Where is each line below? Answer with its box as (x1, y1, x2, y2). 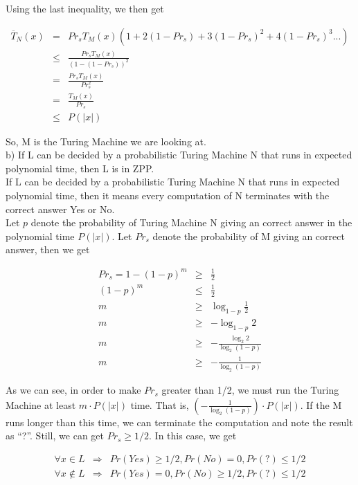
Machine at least (6, 397, 76, 412)
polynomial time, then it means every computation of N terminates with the (6, 188, 330, 203)
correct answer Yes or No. (6, 201, 115, 216)
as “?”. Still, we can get (6, 428, 104, 443)
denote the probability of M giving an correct (152, 228, 345, 243)
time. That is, (130, 397, 189, 412)
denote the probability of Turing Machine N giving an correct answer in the (30, 215, 352, 230)
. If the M (300, 397, 342, 412)
